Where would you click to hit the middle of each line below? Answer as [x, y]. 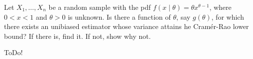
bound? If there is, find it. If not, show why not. [77, 36]
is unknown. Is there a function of [119, 16]
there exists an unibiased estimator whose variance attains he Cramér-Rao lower [126, 26]
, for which [228, 16]
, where [220, 7]
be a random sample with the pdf [100, 7]
